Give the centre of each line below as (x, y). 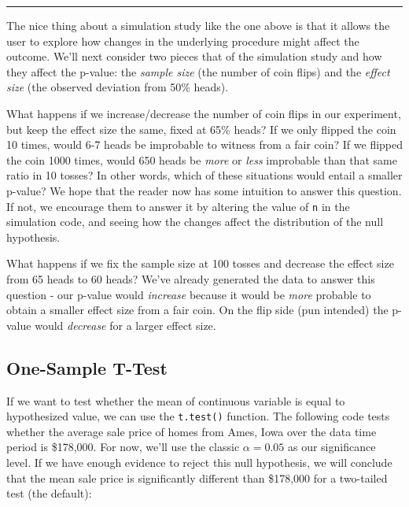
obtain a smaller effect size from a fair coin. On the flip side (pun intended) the (197, 310)
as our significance (332, 447)
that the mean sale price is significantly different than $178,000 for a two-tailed (197, 477)
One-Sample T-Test (87, 367)
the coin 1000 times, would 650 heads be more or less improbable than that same (202, 159)
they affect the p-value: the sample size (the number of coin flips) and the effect (198, 71)
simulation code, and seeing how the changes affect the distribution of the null (195, 222)
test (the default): (49, 493)
